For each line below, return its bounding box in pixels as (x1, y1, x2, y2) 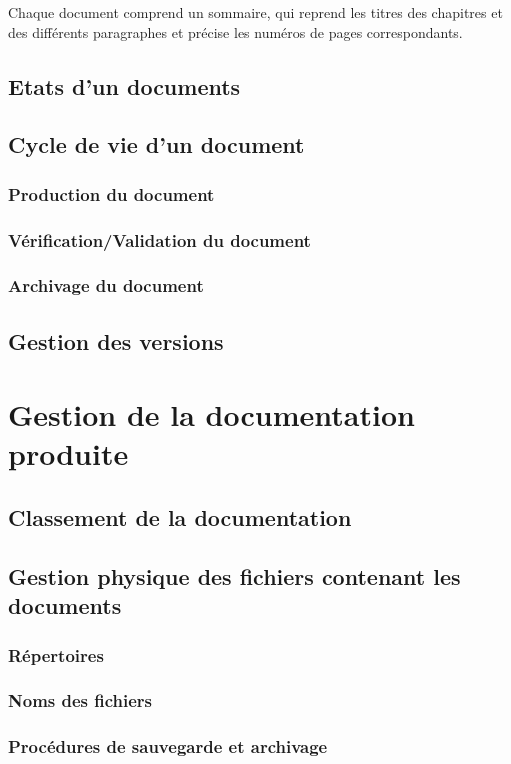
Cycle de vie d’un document (8, 129, 305, 160)
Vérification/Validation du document (8, 227, 311, 252)
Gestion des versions (8, 325, 224, 356)
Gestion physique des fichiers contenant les (8, 560, 461, 591)
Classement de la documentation (8, 502, 352, 533)
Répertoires (8, 642, 104, 667)
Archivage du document (8, 273, 204, 298)
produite (8, 433, 129, 474)
